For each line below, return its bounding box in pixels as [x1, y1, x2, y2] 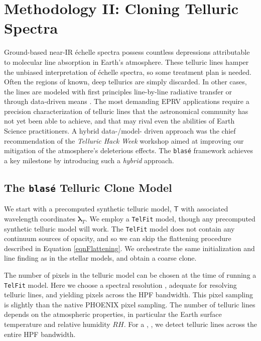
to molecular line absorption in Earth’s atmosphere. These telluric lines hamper [4, 56, 249, 67]
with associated [181, 203, 228, 214]
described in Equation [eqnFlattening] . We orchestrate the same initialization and [4, 243, 255, 253]
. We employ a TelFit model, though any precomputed [85, 213, 255, 223]
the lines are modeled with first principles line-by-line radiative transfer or [4, 86, 232, 96]
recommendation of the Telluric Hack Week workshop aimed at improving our [4, 135, 244, 146]
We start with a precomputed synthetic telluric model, [4, 203, 172, 214]
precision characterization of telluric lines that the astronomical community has [4, 105, 248, 116]
